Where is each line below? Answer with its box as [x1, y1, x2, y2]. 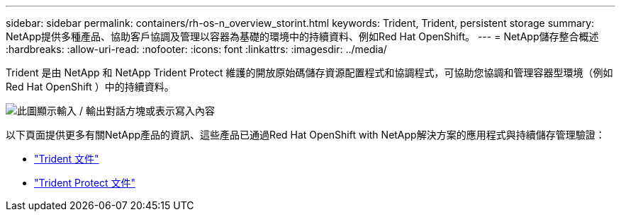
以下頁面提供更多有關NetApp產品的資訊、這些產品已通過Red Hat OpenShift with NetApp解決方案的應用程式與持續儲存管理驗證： [6, 129, 605, 141]
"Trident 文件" [34, 153, 99, 165]
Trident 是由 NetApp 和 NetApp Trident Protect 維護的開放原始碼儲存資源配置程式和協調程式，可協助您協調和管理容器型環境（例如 [6, 66, 613, 78]
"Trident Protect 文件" [34, 177, 136, 189]
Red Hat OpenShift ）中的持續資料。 [6, 81, 174, 93]
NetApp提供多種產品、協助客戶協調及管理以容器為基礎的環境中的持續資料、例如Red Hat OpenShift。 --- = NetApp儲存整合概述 [6, 30, 599, 42]
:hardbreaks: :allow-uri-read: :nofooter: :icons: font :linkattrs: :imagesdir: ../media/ [6, 43, 387, 55]
